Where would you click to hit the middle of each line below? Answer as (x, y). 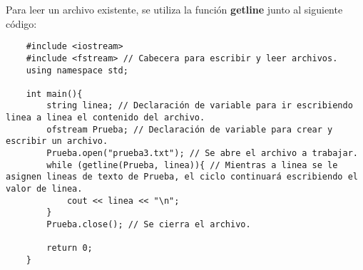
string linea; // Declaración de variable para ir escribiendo (200, 106)
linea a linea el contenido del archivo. (106, 118)
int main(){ (54, 94)
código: (21, 23)
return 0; (70, 248)
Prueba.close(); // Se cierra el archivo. (149, 225)
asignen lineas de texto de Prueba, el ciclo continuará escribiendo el (182, 177)
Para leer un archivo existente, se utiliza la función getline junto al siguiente (174, 9)
